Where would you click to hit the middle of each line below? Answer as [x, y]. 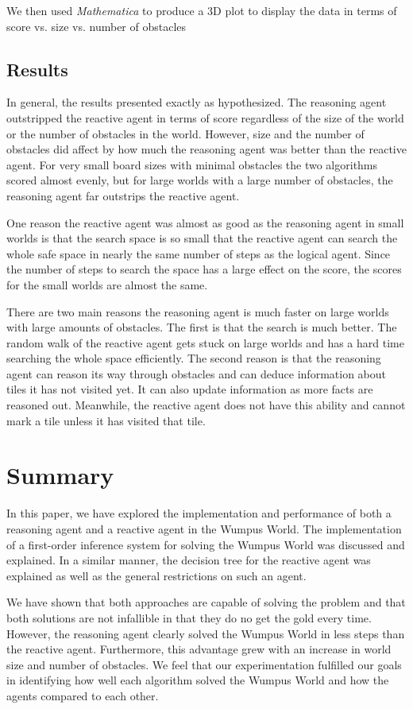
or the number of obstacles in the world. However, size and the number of [185, 133]
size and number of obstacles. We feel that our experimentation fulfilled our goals [204, 664]
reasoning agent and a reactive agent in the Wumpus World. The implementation [204, 528]
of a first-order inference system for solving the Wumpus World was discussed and [206, 544]
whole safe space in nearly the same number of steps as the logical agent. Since [199, 253]
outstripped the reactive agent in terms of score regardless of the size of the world [205, 117]
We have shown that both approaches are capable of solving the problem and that [206, 602]
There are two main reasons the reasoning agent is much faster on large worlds [198, 311]
